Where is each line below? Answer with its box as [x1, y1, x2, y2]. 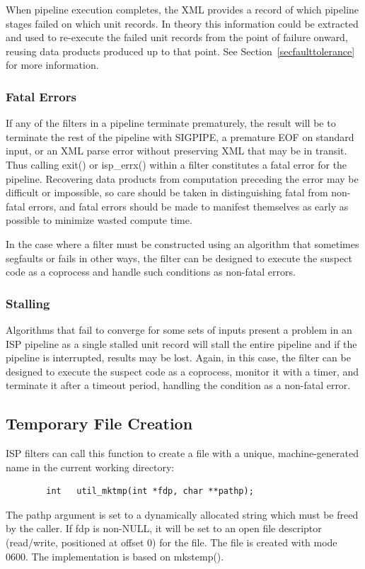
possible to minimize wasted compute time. [6, 213, 192, 227]
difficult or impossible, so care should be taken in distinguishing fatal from [6, 185, 328, 200]
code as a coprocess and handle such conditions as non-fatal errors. [6, 264, 296, 279]
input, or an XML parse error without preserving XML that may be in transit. [6, 143, 347, 158]
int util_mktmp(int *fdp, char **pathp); [46, 486, 254, 497]
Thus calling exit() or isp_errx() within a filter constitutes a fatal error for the [6, 157, 347, 171]
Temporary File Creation [6, 412, 193, 434]
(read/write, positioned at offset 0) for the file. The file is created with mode [6, 535, 337, 550]
